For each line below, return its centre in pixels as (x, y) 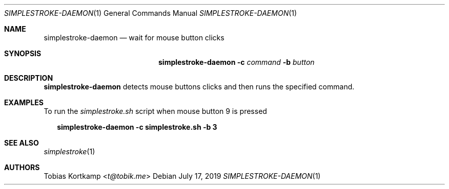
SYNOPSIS (23, 53)
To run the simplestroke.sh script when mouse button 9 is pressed (155, 111)
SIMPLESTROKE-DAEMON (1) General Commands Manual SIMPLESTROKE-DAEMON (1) (151, 13)
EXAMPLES (24, 102)
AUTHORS (22, 167)
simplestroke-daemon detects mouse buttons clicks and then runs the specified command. (199, 87)
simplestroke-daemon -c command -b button (237, 62)
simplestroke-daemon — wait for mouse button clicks (134, 38)
